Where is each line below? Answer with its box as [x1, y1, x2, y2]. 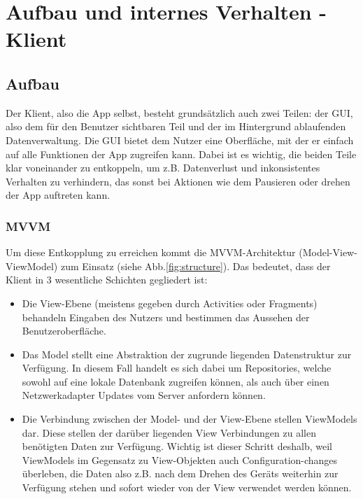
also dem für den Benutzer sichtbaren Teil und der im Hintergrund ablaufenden [6, 119, 346, 134]
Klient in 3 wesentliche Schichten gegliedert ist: [6, 272, 208, 287]
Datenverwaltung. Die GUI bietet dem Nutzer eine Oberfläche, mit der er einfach [6, 132, 354, 147]
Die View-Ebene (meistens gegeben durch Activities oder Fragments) [22, 295, 318, 310]
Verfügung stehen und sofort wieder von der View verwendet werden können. [22, 480, 352, 495]
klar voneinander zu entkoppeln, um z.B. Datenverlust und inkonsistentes [6, 160, 320, 175]
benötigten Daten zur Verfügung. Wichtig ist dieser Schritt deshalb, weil [22, 439, 332, 454]
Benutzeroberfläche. [22, 323, 106, 338]
